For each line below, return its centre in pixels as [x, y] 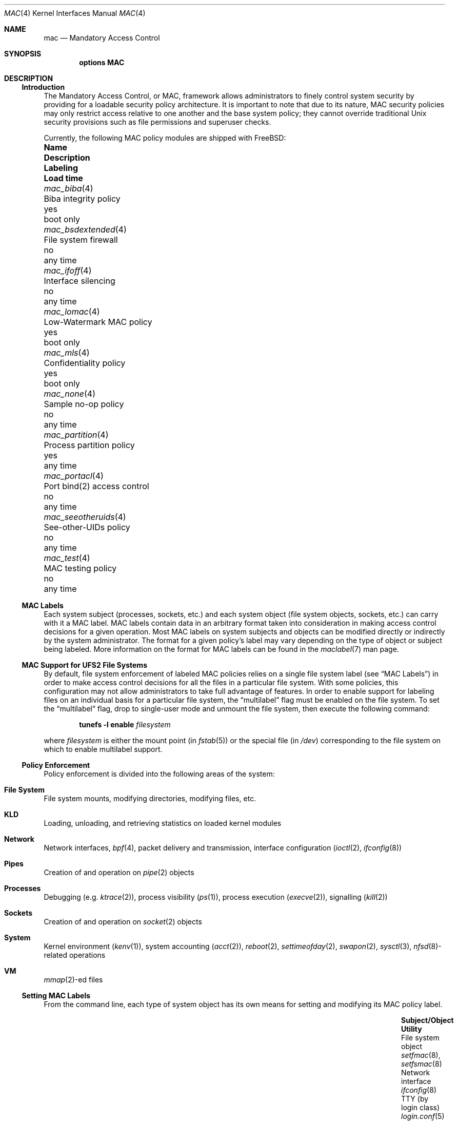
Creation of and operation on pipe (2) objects [119, 872]
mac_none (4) [69, 394]
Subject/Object [427, 1020]
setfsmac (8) [422, 1064]
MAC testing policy [80, 568]
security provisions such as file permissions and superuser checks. [157, 122]
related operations [75, 955]
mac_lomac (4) [72, 312]
